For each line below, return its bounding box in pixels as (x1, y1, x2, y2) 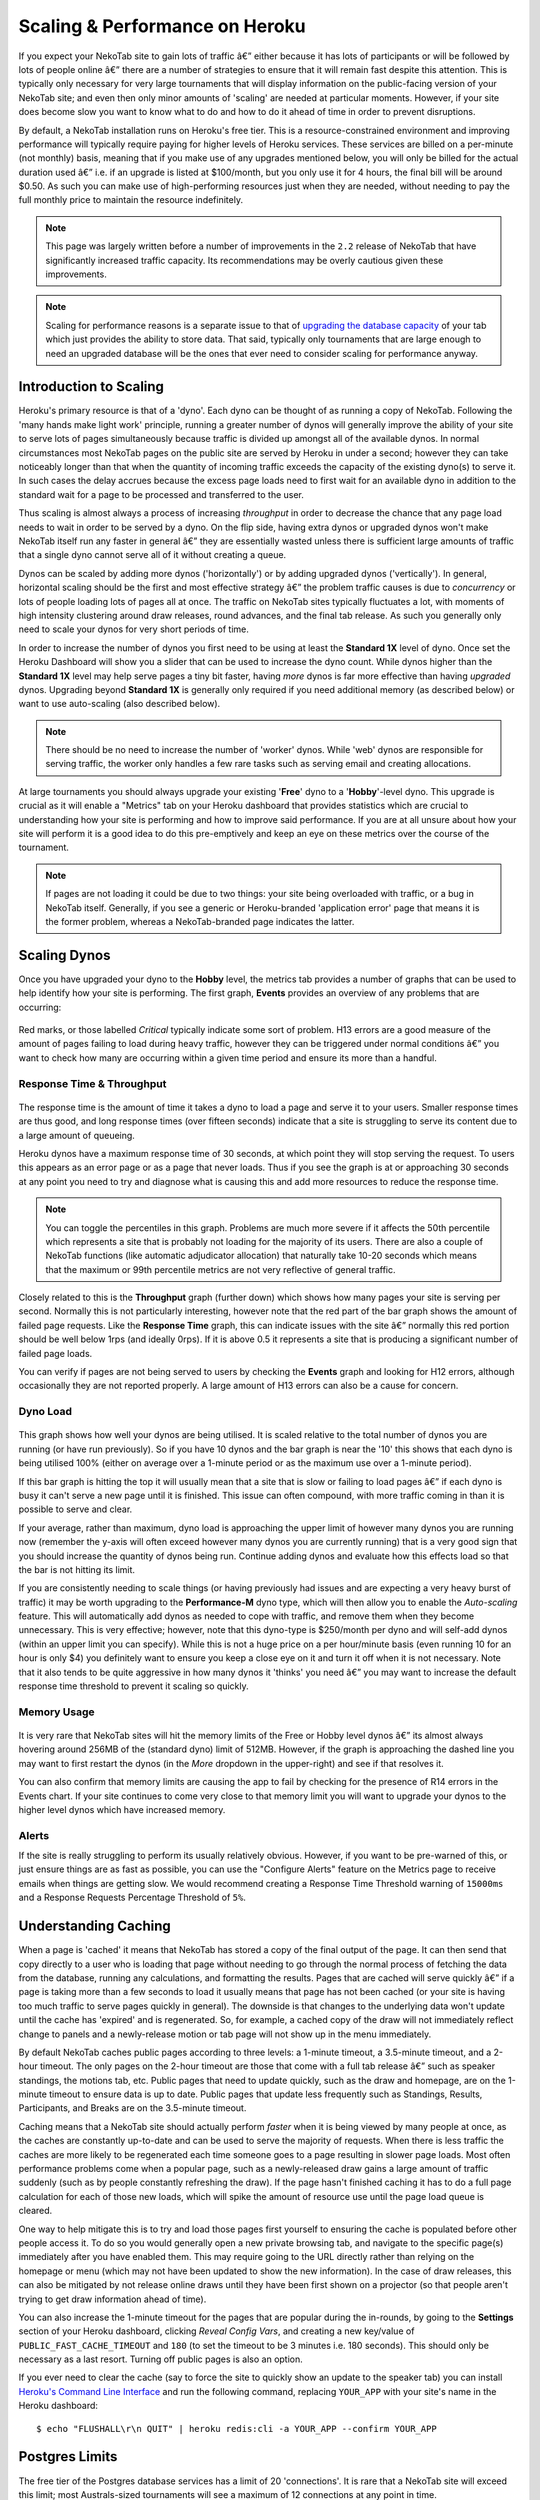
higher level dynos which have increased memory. (18, 1803, 226, 1815)
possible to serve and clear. (18, 1503, 133, 1515)
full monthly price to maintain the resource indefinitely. (18, 194, 244, 206)
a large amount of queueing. (18, 1129, 135, 1141)
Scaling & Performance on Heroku (18, 15, 306, 37)
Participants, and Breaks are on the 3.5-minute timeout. (18, 2102, 247, 2114)
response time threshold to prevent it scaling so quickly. (18, 1680, 249, 1692)
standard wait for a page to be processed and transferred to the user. (18, 488, 305, 500)
